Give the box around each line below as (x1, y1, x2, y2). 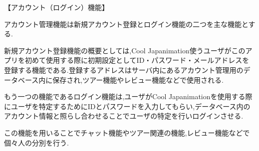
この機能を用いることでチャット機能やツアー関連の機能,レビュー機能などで (4, 127, 250, 138)
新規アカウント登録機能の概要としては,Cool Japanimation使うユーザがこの (4, 45, 246, 55)
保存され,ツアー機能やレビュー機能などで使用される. (52, 74, 224, 85)
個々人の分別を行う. (4, 137, 69, 148)
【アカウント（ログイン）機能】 (4, 2, 109, 12)
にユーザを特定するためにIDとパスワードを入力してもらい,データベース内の (4, 101, 251, 111)
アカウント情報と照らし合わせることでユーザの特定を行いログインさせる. (4, 111, 244, 121)
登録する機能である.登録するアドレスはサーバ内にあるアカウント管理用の (4, 64, 244, 75)
